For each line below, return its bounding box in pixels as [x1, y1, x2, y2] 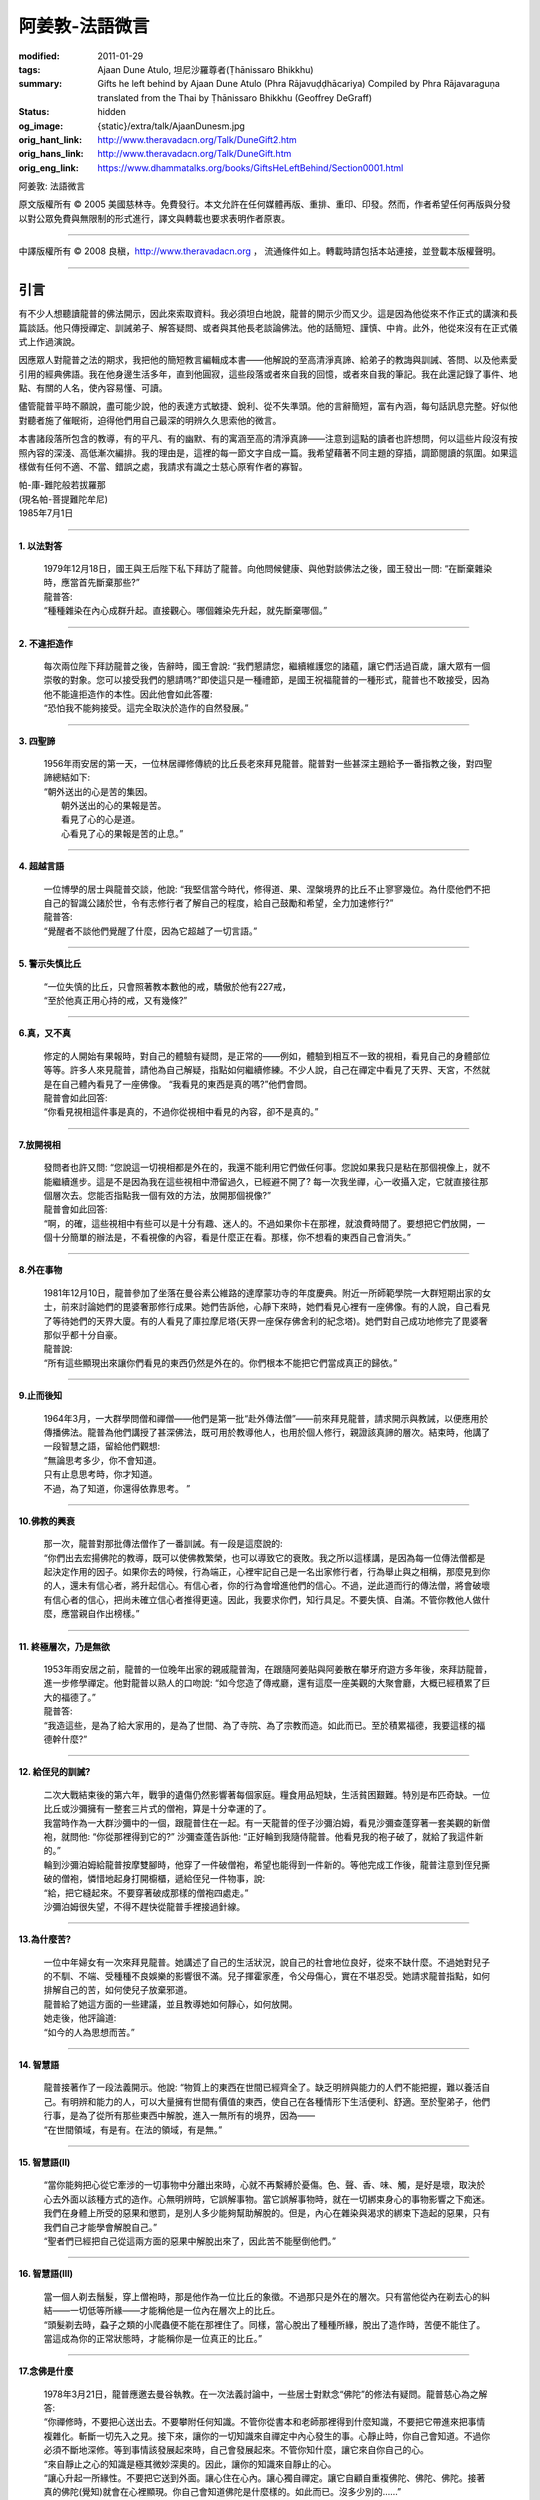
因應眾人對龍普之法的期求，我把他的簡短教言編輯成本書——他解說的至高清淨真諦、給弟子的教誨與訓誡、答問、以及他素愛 [18, 354, 518, 366]
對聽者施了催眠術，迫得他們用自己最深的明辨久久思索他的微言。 [18, 414, 282, 426]
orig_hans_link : [18, 148, 84, 160]
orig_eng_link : [18, 161, 79, 174]
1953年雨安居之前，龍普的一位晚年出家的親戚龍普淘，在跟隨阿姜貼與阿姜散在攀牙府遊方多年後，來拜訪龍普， [43, 1663, 493, 1675]
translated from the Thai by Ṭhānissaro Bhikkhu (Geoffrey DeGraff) [97, 91, 373, 104]
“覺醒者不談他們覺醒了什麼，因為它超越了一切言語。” [43, 925, 258, 937]
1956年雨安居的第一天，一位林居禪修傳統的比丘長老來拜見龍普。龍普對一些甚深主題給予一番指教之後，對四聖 [43, 757, 493, 769]
